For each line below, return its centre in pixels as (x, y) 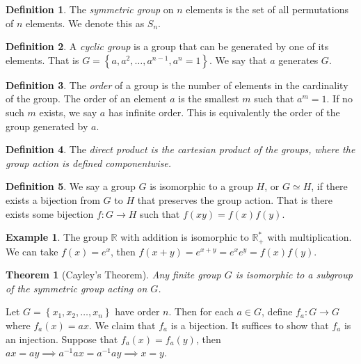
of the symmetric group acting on (77, 288)
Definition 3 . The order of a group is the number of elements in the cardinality (177, 85)
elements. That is (42, 60)
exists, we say (68, 112)
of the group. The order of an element (86, 98)
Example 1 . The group (57, 237)
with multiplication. (310, 237)
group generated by (47, 126)
